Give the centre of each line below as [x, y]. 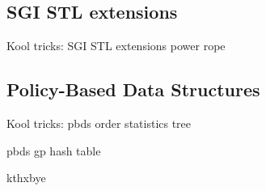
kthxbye [26, 178]
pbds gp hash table [54, 150]
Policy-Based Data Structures [133, 89]
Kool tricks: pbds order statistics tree [99, 123]
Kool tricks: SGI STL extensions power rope [116, 46]
